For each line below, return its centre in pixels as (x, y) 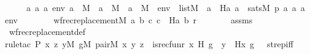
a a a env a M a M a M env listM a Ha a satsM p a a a (165, 7)
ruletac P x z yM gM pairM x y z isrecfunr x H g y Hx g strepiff (149, 43)
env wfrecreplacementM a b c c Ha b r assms (129, 19)
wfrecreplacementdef (47, 32)
